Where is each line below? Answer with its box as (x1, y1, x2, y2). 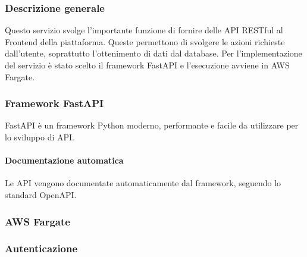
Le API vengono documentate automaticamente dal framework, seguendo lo (5, 177, 281, 189)
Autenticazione (5, 241, 78, 256)
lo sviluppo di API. (5, 131, 74, 143)
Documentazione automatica (5, 154, 124, 167)
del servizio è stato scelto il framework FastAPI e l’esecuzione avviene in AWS (5, 59, 290, 71)
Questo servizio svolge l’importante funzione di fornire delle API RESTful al (5, 24, 283, 36)
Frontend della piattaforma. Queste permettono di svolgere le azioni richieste (5, 35, 285, 48)
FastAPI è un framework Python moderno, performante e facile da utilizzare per (5, 119, 299, 131)
